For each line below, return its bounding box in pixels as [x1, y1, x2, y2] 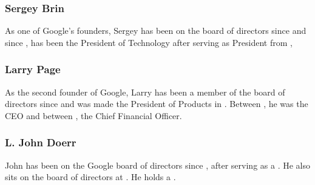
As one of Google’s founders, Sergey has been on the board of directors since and [5, 24, 307, 37]
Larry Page [5, 62, 61, 77]
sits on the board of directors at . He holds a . [5, 170, 176, 183]
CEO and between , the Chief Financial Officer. [5, 109, 182, 122]
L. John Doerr [5, 135, 76, 150]
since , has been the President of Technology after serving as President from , [5, 36, 293, 48]
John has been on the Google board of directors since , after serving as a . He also [5, 158, 310, 171]
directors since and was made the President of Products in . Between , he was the [5, 97, 308, 110]
